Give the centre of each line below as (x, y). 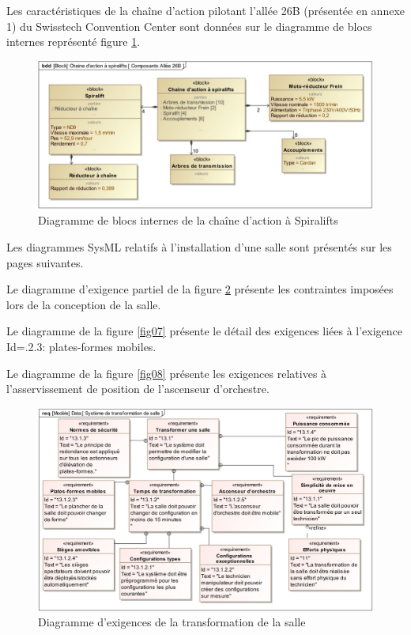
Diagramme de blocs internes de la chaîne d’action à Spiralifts (188, 220)
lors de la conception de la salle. (84, 304)
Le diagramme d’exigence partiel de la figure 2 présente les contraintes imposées (200, 289)
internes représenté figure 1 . (74, 42)
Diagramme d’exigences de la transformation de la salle (172, 622)
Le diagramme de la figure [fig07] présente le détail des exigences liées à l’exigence (205, 331)
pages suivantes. (45, 262)
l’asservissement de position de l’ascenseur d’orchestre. (138, 389)
